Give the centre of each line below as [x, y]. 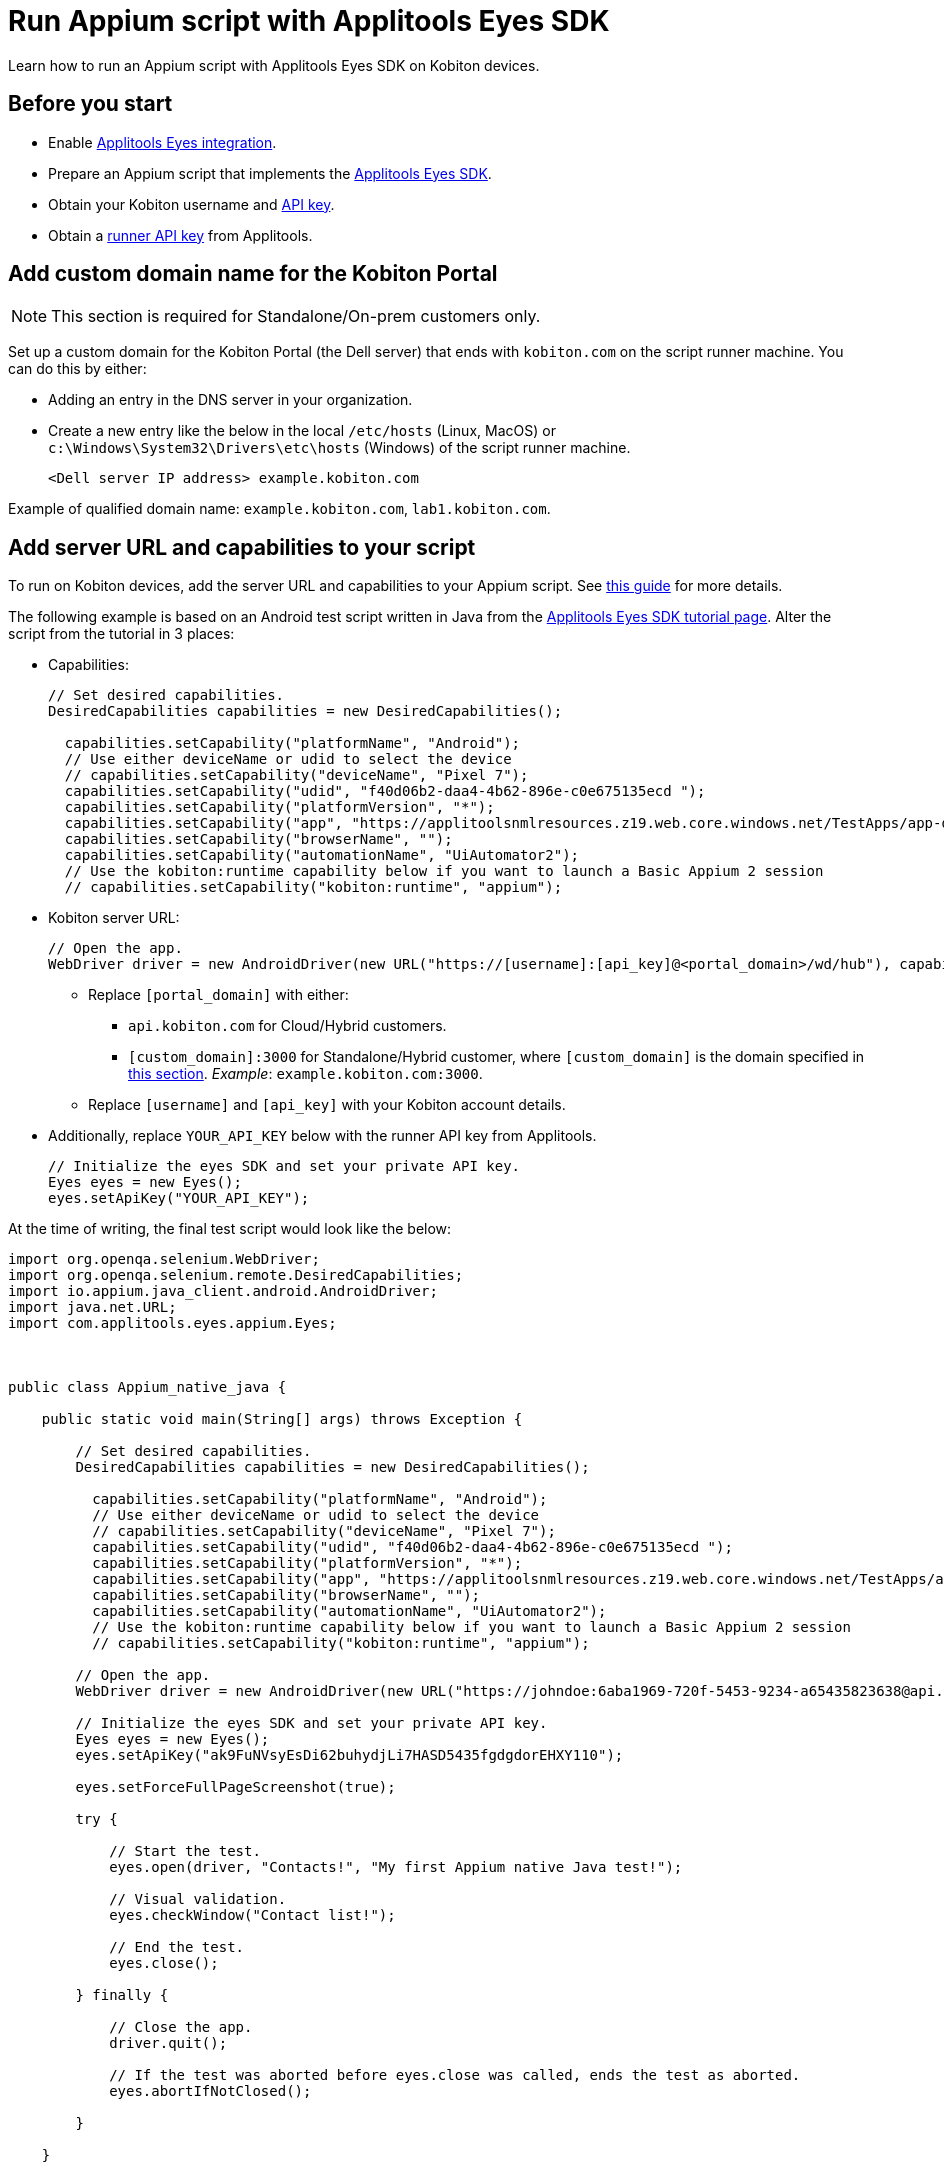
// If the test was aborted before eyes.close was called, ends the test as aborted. [455, 2075]
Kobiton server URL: [114, 918]
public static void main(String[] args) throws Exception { [282, 1419]
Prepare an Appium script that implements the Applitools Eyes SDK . [270, 173]
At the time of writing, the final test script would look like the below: [230, 1229]
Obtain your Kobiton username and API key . [191, 204]
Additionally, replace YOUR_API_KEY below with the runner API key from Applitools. [322, 1136]
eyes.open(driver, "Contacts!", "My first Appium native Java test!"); [396, 1867]
